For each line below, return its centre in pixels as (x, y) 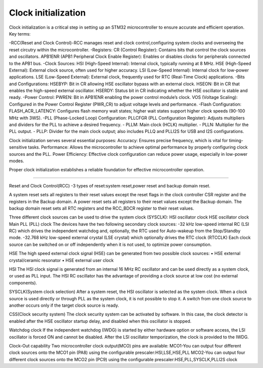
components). (23, 283)
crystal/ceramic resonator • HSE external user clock (61, 260)
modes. (17, 161)
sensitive (18, 147)
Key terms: (20, 34)
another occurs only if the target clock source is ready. (64, 305)
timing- (236, 140)
